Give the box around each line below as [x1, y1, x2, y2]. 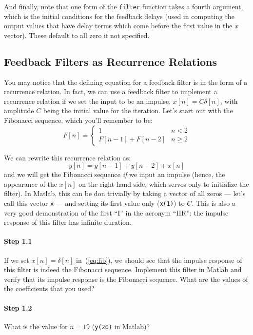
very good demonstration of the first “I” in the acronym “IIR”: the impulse [4, 207, 229, 217]
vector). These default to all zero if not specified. [4, 30, 150, 40]
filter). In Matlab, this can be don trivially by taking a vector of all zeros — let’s [4, 188, 246, 198]
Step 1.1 [4, 236, 32, 246]
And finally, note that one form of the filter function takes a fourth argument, [4, 1, 243, 11]
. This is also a [192, 197, 235, 208]
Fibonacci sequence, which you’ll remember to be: [4, 115, 153, 125]
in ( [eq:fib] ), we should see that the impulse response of [76, 255, 242, 265]
